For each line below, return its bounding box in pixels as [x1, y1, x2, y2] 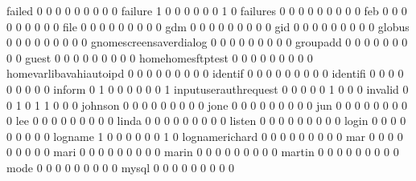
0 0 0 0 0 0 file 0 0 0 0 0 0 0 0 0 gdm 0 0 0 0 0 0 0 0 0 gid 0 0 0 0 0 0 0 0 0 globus [6, 18, 410, 34]
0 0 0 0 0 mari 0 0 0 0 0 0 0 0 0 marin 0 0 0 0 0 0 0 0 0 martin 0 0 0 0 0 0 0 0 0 [6, 143, 399, 160]
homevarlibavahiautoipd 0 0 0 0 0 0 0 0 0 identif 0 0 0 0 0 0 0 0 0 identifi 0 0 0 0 [6, 65, 404, 82]
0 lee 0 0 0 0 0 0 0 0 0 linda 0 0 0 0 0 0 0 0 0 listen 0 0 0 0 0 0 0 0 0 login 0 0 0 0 [6, 112, 406, 129]
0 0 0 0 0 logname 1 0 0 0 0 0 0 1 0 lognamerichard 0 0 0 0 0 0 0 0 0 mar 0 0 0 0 [6, 127, 403, 144]
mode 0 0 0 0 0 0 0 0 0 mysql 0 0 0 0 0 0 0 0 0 [6, 159, 235, 175]
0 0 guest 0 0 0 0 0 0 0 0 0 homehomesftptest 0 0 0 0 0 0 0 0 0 [6, 49, 313, 66]
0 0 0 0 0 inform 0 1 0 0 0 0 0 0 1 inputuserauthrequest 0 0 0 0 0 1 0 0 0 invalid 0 [6, 80, 409, 97]
